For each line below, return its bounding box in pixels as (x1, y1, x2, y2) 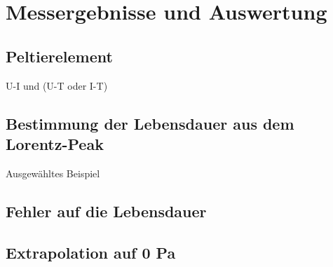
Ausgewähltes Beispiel (6, 165, 100, 180)
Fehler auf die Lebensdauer (6, 200, 207, 221)
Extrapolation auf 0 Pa (6, 241, 176, 263)
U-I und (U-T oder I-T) (6, 78, 108, 93)
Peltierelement (6, 45, 113, 67)
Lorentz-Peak (6, 132, 104, 154)
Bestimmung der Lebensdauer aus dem (6, 112, 294, 134)
